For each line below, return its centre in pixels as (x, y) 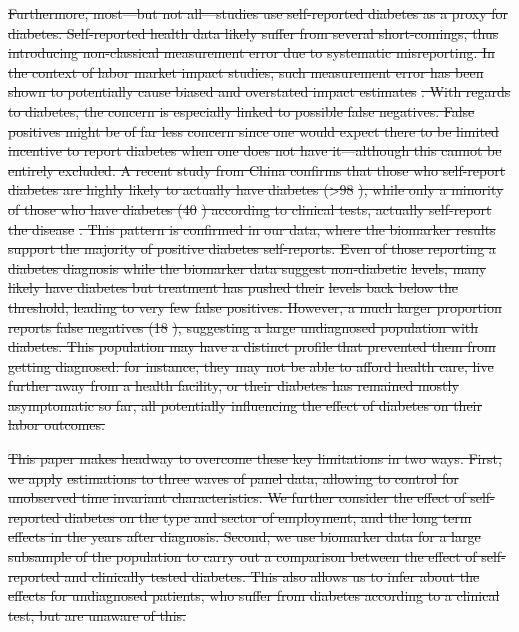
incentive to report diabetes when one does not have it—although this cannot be (255, 150)
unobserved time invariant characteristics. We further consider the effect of (237, 497)
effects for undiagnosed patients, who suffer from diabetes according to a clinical (254, 595)
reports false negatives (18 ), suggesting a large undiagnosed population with (243, 326)
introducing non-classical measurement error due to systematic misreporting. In (251, 52)
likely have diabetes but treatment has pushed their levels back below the (233, 287)
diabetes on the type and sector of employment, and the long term (268, 516)
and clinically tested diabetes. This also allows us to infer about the (272, 575)
